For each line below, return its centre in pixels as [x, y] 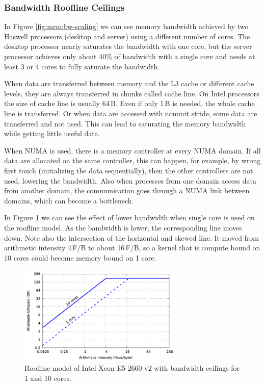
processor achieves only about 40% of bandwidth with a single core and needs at [130, 56]
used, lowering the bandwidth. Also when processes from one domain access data [130, 180]
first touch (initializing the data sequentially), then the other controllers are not [129, 170]
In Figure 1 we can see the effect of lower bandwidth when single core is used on [129, 217]
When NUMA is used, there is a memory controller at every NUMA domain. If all [132, 150]
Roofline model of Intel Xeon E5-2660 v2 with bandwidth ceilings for [132, 367]
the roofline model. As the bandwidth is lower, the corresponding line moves [123, 227]
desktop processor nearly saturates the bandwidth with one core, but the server [128, 46]
